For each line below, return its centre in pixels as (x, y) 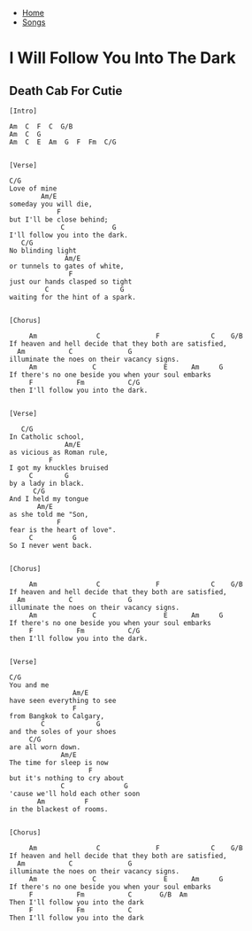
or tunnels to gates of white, (67, 266)
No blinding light (43, 251)
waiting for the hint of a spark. (73, 297)
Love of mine (33, 189)
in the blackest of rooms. (59, 810)
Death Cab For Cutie (66, 91)
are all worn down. (45, 747)
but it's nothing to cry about (67, 778)
